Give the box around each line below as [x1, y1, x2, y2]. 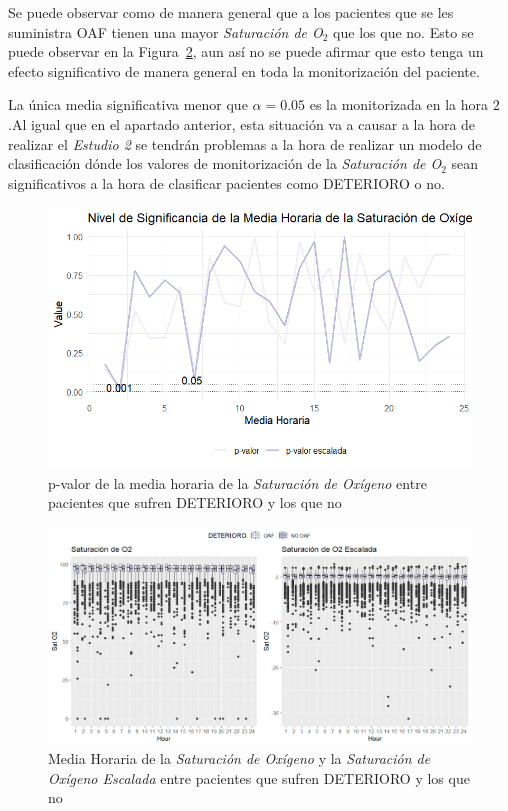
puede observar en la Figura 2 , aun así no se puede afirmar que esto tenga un [8, 41, 484, 62]
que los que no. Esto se [333, 21, 474, 42]
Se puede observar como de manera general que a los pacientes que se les [8, 2, 454, 22]
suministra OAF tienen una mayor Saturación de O [8, 21, 323, 42]
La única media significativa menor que [8, 94, 248, 115]
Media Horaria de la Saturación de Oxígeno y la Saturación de [48, 748, 431, 769]
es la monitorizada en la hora [309, 94, 488, 115]
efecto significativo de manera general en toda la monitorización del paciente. [8, 60, 480, 81]
